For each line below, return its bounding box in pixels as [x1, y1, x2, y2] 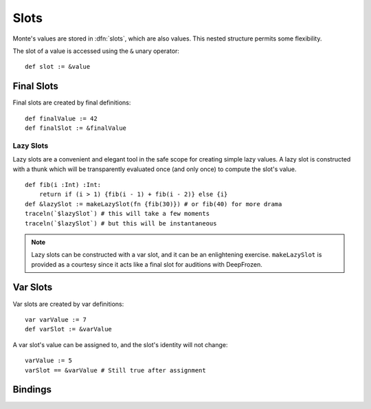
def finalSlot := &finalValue [25, 124, 127, 132]
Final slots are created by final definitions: [12, 98, 131, 107]
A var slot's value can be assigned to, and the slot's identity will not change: [12, 340, 228, 349]
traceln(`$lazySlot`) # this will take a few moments [25, 210, 210, 218]
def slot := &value [25, 63, 91, 71]
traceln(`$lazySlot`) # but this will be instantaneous [25, 219, 217, 227]
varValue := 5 [25, 357, 72, 364]
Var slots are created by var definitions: [12, 300, 124, 308]
